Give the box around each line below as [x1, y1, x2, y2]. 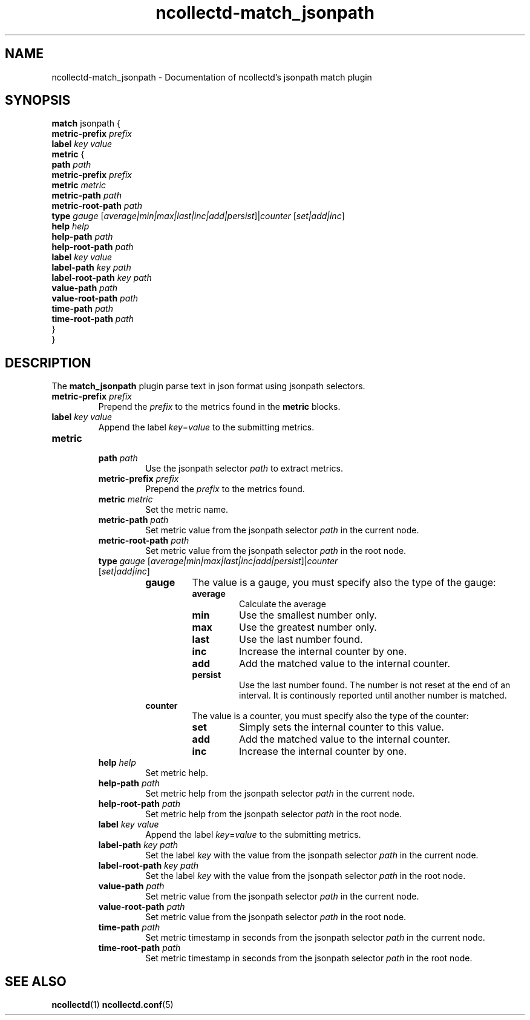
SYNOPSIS [5, 93, 71, 108]
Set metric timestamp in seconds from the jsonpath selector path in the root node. [145, 953, 473, 964]
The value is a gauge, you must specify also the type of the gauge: [192, 576, 496, 589]
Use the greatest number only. [238, 621, 377, 634]
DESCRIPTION [5, 355, 91, 370]
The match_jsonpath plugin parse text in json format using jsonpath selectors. [51, 381, 365, 392]
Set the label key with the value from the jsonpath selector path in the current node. [145, 850, 479, 861]
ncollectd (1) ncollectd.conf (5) [51, 999, 174, 1010]
